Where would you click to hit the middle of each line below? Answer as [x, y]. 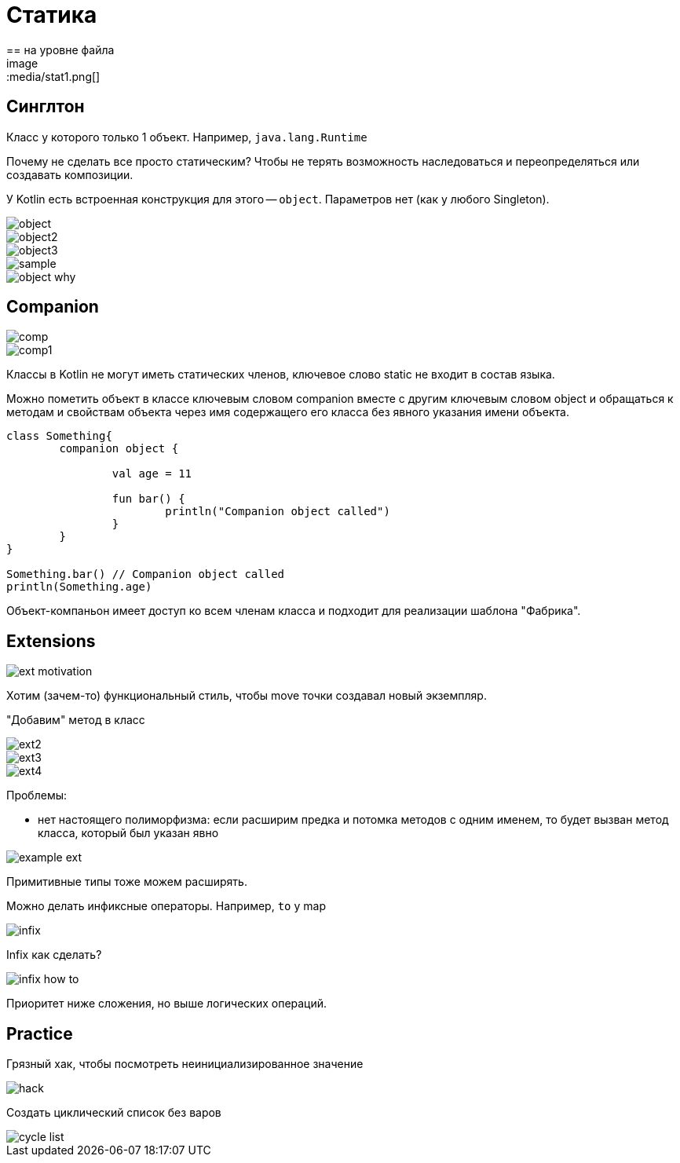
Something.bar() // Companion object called [146, 574]
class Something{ [59, 436]
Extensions [51, 641]
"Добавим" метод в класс [76, 720]
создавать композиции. [70, 174]
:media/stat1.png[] [53, 76]
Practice [40, 1033]
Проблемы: [37, 795]
